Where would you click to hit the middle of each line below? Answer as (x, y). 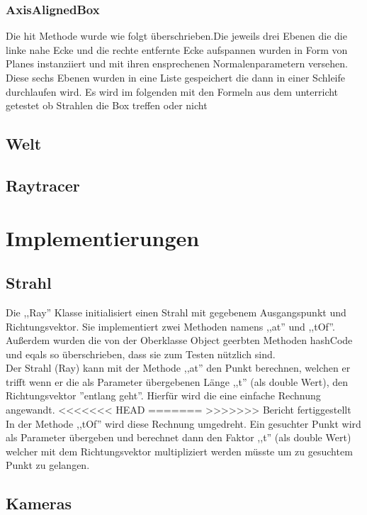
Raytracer (43, 185)
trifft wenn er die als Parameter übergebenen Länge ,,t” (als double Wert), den (177, 381)
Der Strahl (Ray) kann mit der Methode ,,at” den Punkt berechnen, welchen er (178, 368)
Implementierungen (103, 237)
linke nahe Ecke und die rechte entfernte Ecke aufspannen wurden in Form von (177, 49)
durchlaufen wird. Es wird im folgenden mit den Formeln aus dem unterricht (172, 91)
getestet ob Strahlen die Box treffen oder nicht (107, 105)
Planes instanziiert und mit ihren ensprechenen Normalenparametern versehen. (177, 63)
